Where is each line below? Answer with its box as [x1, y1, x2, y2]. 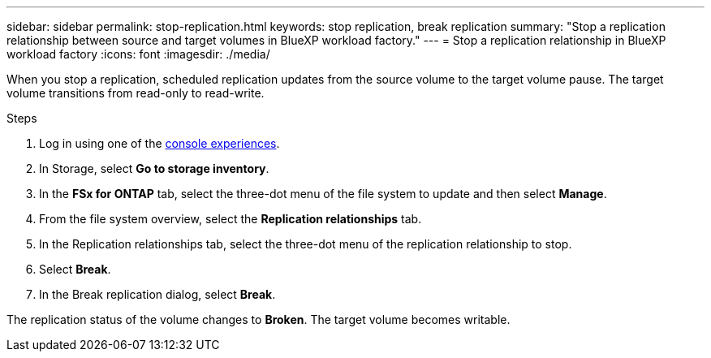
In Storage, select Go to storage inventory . [39, 162, 269, 175]
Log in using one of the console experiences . [39, 136, 280, 150]
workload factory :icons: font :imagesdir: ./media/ [6, 47, 270, 61]
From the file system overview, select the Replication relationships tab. [39, 212, 422, 226]
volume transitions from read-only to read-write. [6, 86, 265, 100]
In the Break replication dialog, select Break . [39, 287, 276, 301]
